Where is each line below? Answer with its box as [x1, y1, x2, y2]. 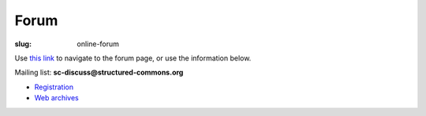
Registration [34, 82, 74, 92]
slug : [14, 39, 32, 49]
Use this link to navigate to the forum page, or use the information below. [14, 53, 252, 63]
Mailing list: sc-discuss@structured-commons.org [14, 67, 184, 78]
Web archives [34, 93, 79, 103]
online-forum [77, 39, 120, 49]
